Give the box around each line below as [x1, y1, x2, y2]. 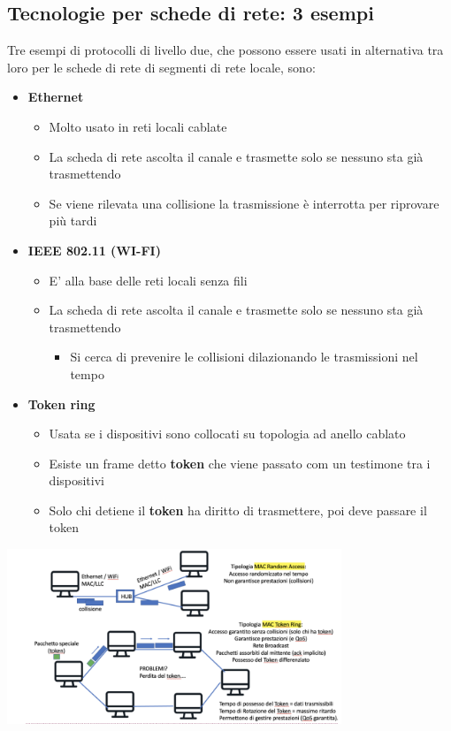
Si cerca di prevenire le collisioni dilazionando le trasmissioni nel [70, 347, 418, 366]
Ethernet [27, 88, 84, 106]
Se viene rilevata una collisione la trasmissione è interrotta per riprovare [49, 194, 440, 212]
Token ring [27, 394, 96, 413]
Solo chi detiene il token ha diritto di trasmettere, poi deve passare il [49, 500, 427, 519]
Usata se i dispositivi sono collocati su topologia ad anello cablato [49, 424, 406, 443]
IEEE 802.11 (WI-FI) [27, 240, 161, 259]
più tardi [49, 211, 97, 230]
